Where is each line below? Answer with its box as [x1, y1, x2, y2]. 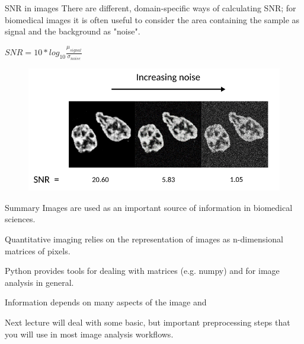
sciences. [5, 213, 36, 225]
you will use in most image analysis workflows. [5, 327, 174, 340]
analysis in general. [5, 276, 74, 288]
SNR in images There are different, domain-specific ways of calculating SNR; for [5, 2, 296, 14]
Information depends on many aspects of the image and [5, 296, 207, 308]
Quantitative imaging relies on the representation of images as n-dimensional [5, 232, 283, 245]
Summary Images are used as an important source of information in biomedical [5, 201, 293, 213]
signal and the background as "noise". [5, 25, 140, 37]
